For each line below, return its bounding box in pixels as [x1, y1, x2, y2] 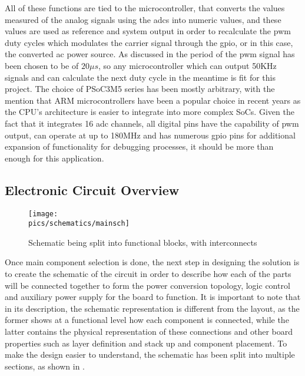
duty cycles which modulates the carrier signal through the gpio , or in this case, [5, 36, 293, 48]
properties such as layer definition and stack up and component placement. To [5, 337, 287, 349]
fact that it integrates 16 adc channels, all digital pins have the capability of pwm [5, 117, 299, 129]
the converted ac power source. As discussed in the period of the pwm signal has [5, 48, 295, 60]
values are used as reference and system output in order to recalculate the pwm [5, 25, 291, 37]
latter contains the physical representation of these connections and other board [5, 325, 293, 337]
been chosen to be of [5, 59, 79, 71]
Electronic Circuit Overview [5, 180, 180, 199]
